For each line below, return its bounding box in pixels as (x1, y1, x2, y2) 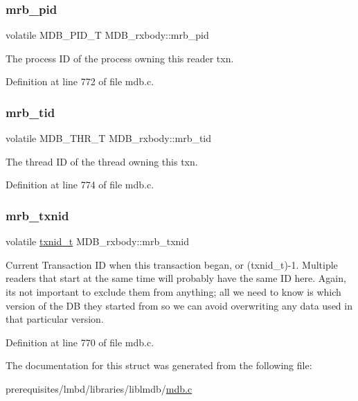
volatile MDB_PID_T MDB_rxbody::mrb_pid (6, 28, 209, 42)
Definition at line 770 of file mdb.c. (6, 335, 154, 349)
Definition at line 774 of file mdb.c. (6, 177, 154, 192)
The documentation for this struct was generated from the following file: (6, 358, 312, 373)
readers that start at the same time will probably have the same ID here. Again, (6, 271, 346, 285)
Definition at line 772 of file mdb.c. (6, 74, 154, 89)
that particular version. (6, 312, 104, 326)
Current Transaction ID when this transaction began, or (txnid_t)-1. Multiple (6, 257, 338, 271)
